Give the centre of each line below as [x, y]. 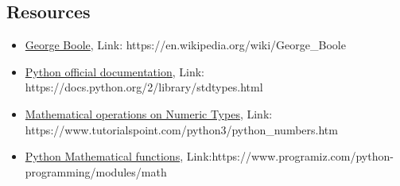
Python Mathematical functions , [104, 156]
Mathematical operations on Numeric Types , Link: [149, 113]
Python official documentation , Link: [115, 71]
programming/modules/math [96, 171]
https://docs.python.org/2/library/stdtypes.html [144, 87]
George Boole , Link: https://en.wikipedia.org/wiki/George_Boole [185, 45]
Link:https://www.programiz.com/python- [290, 156]
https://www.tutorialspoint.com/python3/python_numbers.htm [181, 129]
